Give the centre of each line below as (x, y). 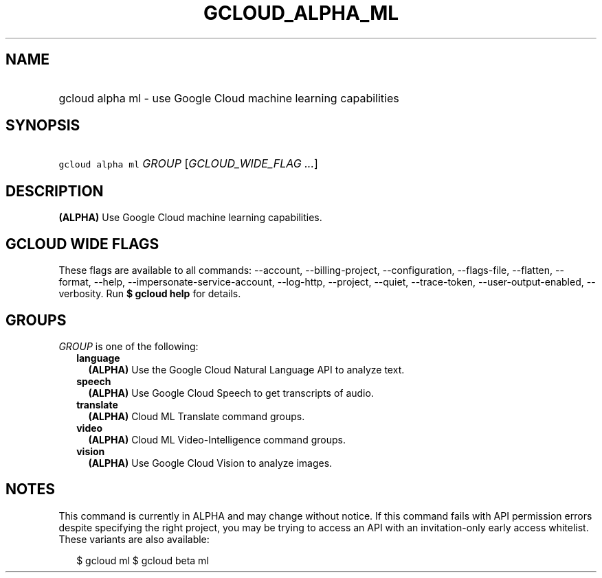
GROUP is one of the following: (129, 346)
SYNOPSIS (43, 126)
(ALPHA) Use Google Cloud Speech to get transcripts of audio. (231, 393)
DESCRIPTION (55, 191)
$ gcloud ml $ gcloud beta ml (143, 560)
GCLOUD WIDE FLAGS (82, 244)
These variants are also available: (134, 539)
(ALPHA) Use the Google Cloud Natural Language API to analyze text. (246, 369)
